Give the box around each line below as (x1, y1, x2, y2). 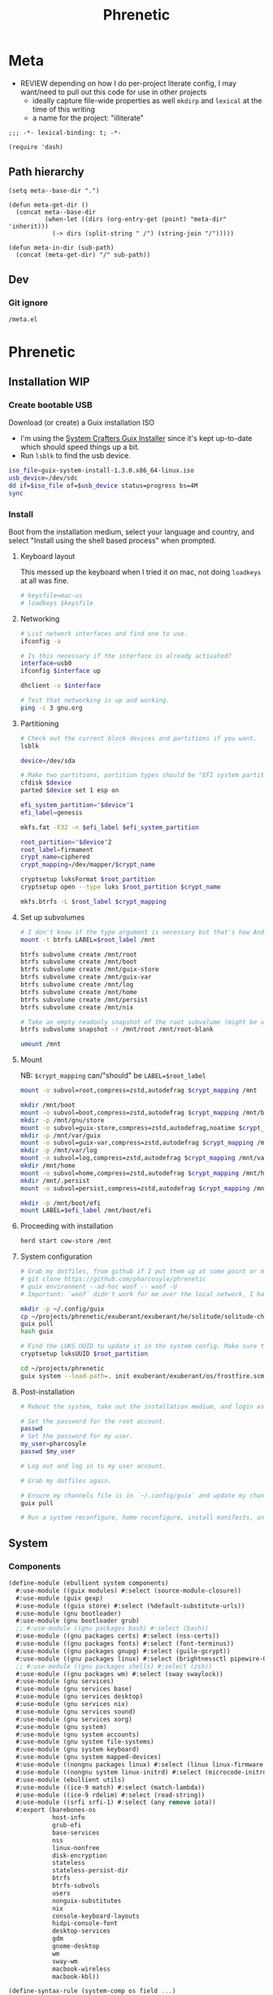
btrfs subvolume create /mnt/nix (19, 1003, 134, 1011)
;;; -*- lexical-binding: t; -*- (8, 129, 122, 137)
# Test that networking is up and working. (19, 696, 171, 705)
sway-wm (51, 1957, 79, 1966)
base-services (51, 1828, 100, 1836)
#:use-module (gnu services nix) (15, 1700, 129, 1709)
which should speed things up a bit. (19, 442, 140, 452)
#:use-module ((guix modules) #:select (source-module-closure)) (15, 1587, 242, 1595)
